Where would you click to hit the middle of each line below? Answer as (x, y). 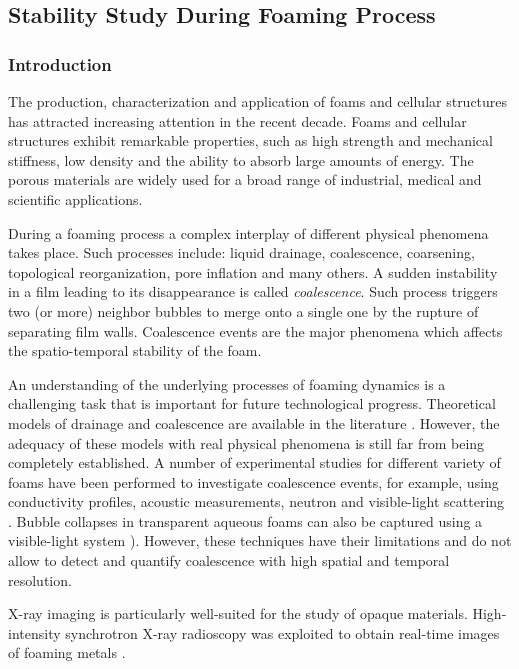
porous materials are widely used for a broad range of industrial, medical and (245, 179)
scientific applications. (75, 198)
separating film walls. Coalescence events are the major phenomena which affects (255, 330)
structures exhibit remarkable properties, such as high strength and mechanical (250, 140)
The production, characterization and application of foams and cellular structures (258, 101)
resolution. (40, 579)
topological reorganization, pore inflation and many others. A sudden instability (253, 271)
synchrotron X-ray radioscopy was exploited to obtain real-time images (282, 632)
